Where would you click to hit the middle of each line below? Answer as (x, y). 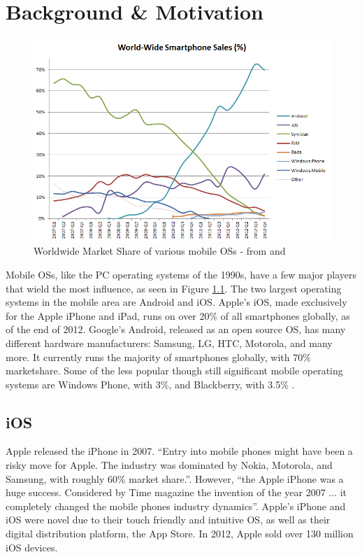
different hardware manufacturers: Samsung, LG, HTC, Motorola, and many (169, 343)
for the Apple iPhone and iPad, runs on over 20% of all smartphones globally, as (178, 315)
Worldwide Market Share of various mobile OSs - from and (160, 251)
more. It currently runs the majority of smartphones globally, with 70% (158, 357)
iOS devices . (32, 547)
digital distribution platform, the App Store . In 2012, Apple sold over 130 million (180, 534)
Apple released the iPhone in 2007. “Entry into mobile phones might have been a (179, 451)
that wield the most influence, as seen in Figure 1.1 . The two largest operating (174, 288)
